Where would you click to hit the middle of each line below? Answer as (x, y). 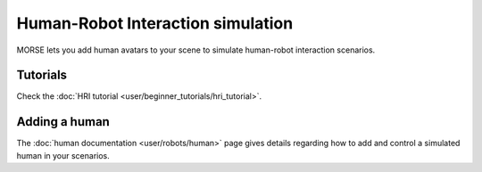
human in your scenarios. (63, 155)
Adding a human (63, 122)
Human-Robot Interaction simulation (155, 23)
